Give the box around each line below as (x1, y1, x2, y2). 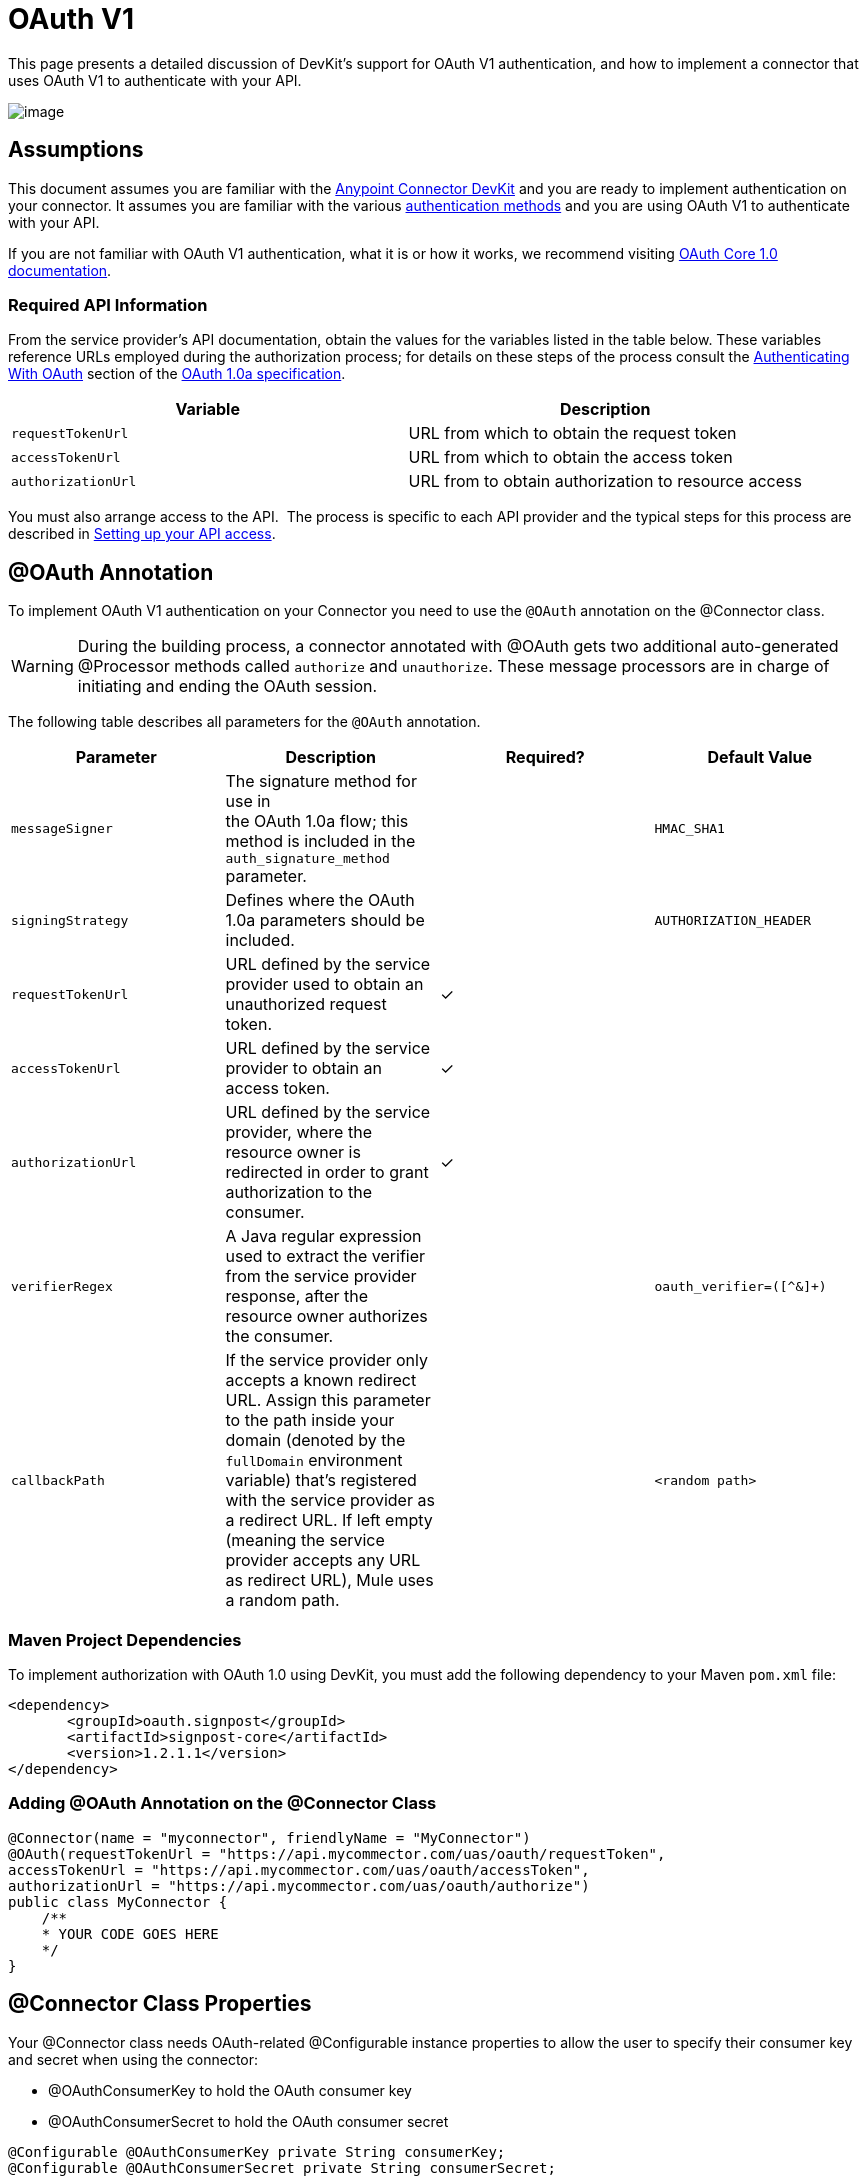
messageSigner (11, 821, 113, 837)
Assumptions (8, 137, 144, 163)
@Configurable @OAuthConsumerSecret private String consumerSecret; (8, 2159, 556, 2176)
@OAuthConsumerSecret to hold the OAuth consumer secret (48, 2112, 449, 2130)
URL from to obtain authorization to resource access (408, 471, 802, 492)
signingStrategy (11, 912, 129, 928)
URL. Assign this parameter (225, 1390, 431, 1411)
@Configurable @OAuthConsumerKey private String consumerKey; (8, 2143, 506, 2160)
